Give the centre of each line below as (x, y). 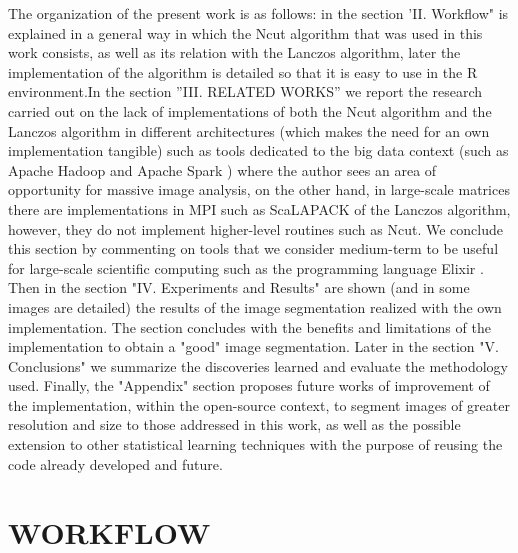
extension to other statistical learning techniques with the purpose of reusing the (255, 444)
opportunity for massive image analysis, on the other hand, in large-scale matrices (259, 189)
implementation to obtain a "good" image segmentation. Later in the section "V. (253, 346)
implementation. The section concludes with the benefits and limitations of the (249, 326)
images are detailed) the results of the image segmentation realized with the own (255, 306)
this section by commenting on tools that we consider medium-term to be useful (253, 248)
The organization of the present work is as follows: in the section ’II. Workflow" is (258, 13)
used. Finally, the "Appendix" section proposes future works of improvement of (249, 385)
